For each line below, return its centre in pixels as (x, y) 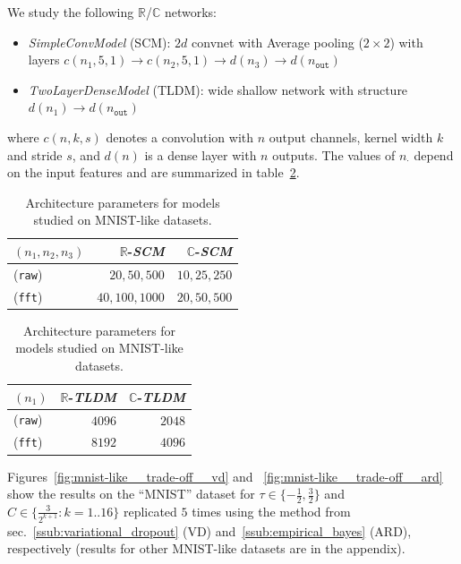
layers (44, 60)
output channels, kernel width (351, 137)
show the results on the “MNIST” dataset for (131, 494)
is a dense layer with (201, 154)
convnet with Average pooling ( (277, 42)
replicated (150, 511)
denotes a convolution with (180, 137)
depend (434, 154)
